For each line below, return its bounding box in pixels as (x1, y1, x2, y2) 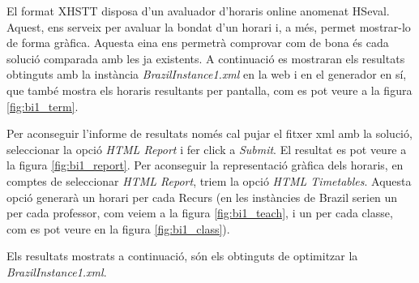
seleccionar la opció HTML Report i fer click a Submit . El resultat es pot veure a (6, 140, 407, 157)
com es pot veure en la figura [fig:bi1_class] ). (6, 220, 230, 237)
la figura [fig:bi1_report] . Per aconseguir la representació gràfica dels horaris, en (6, 157, 404, 174)
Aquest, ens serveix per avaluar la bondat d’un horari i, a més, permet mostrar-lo (6, 18, 411, 35)
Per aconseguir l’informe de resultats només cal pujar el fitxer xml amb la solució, (6, 125, 413, 142)
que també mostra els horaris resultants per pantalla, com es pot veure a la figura (6, 81, 413, 98)
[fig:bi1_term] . (6, 97, 79, 114)
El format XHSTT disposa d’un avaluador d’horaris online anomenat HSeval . (6, 2, 390, 19)
